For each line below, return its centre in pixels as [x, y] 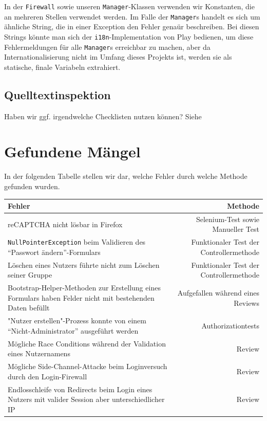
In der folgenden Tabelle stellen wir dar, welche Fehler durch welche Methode [126, 176]
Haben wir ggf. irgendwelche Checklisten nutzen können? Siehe [103, 116]
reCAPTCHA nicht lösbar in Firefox [65, 224]
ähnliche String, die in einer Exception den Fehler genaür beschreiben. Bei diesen [132, 26]
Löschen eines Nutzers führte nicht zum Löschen [84, 264]
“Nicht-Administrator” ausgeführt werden [73, 330]
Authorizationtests [230, 326]
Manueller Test [236, 229]
